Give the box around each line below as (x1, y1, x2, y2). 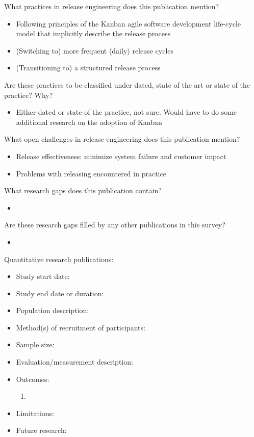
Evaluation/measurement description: (16, 356, 133, 367)
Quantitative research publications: (4, 253, 114, 264)
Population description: (16, 305, 89, 316)
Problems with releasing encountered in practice (16, 168, 166, 178)
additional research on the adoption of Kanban (16, 116, 162, 127)
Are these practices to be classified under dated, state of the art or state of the (4, 79, 250, 90)
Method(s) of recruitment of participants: (16, 322, 145, 332)
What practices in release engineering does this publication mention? (4, 1, 219, 11)
